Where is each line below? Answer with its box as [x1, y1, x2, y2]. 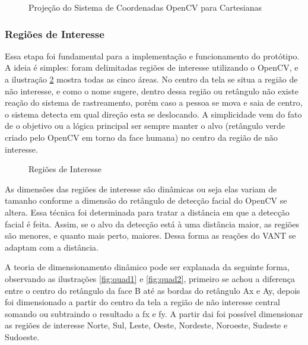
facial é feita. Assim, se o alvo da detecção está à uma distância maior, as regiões [5, 217, 299, 230]
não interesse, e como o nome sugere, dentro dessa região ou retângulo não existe [5, 84, 299, 97]
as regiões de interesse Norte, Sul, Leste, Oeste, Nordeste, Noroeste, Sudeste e [5, 319, 288, 331]
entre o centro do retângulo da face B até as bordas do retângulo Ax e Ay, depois [5, 284, 300, 296]
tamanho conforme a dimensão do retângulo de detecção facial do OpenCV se [5, 194, 287, 207]
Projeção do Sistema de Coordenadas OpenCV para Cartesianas [28, 1, 262, 13]
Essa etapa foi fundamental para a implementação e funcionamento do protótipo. [5, 49, 300, 62]
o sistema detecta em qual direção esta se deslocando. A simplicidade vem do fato [5, 107, 302, 120]
